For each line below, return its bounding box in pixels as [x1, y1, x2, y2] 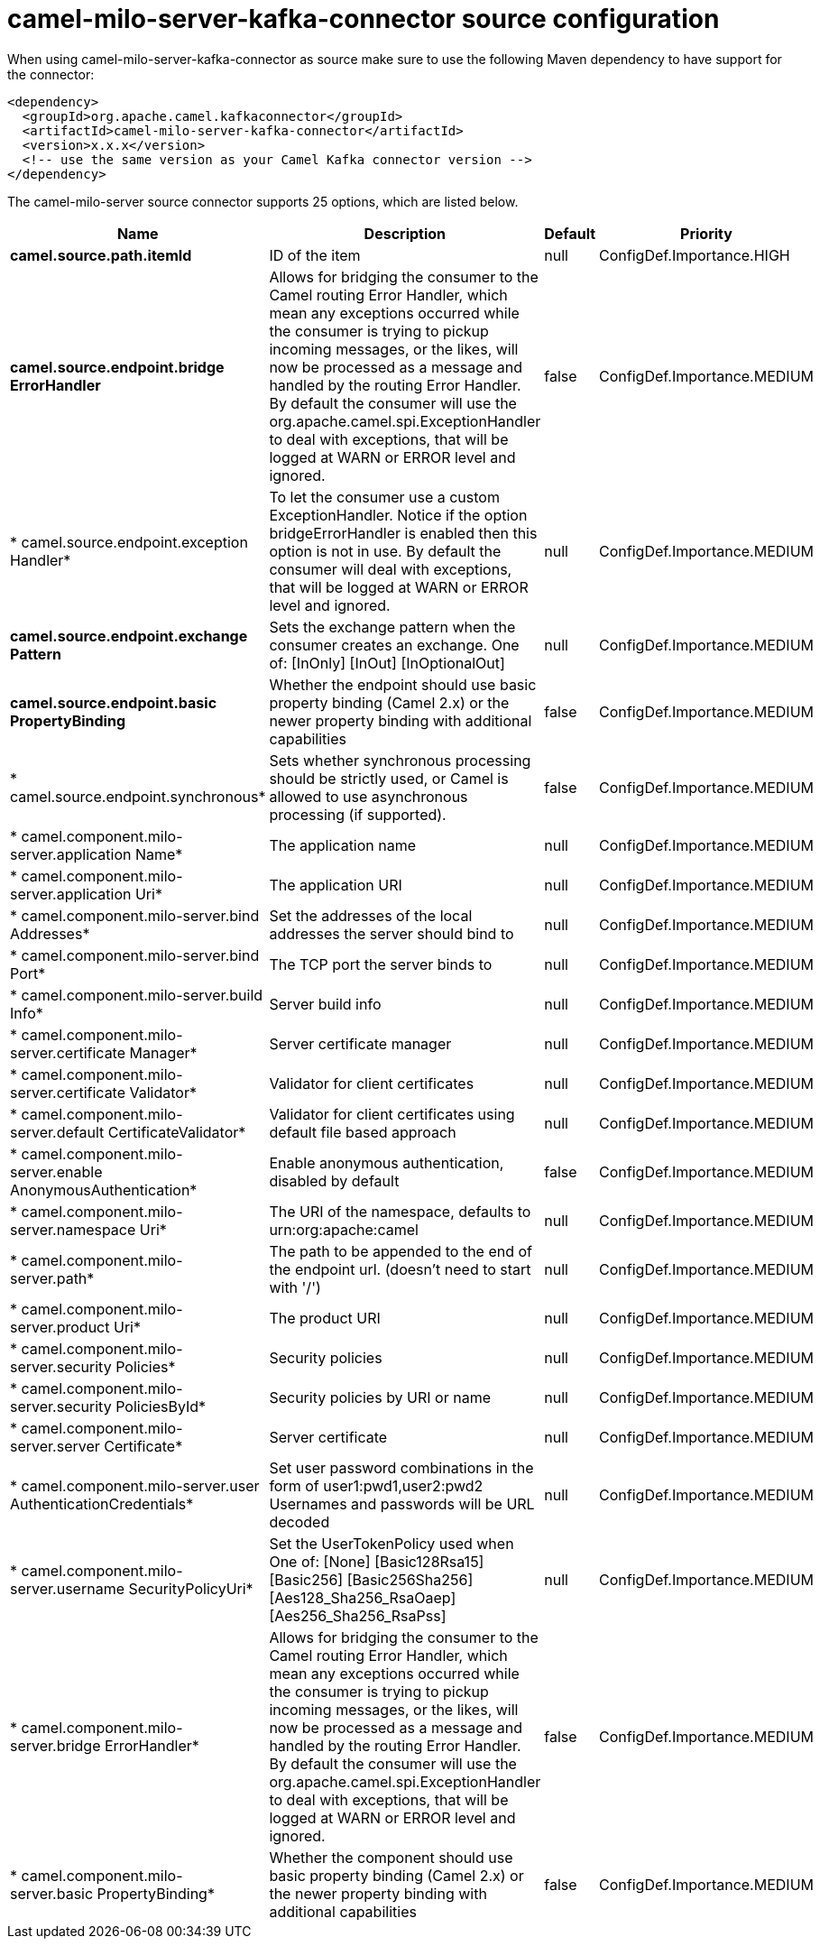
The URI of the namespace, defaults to [269, 1202, 531, 1221]
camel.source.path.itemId [10, 245, 192, 264]
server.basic [10, 1884, 94, 1903]
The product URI [269, 1308, 381, 1327]
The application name [269, 835, 417, 854]
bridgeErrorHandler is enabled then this [269, 523, 538, 542]
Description [364, 224, 447, 243]
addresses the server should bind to [269, 924, 514, 943]
